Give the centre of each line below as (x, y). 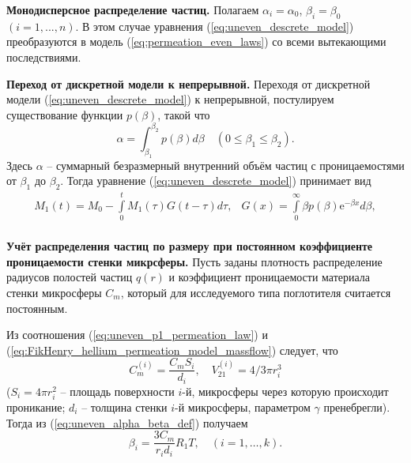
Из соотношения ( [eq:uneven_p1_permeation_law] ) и (137, 335)
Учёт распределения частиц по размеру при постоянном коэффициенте (190, 246)
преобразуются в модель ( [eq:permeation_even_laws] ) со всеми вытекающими (196, 41)
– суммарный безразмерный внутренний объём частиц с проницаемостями (226, 165)
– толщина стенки (124, 407)
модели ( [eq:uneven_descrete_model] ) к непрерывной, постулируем (170, 99)
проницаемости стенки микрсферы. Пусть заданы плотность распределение (194, 261)
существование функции (65, 114)
